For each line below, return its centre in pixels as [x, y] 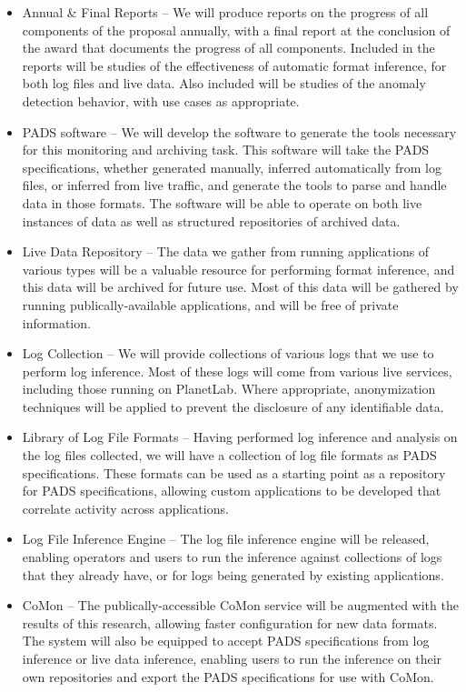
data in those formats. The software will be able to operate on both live [222, 202]
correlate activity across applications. [125, 508]
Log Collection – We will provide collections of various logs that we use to [228, 353]
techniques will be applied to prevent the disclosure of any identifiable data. [233, 406]
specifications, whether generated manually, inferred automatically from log [232, 167]
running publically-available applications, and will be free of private [210, 304]
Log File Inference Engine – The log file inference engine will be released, [226, 539]
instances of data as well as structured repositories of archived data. [211, 221]
